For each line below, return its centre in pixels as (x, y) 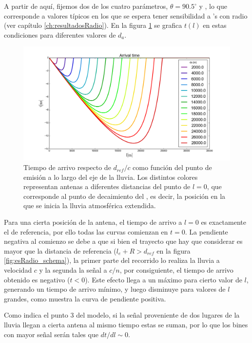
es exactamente (223, 222)
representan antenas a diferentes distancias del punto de (107, 186)
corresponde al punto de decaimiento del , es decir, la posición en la (125, 196)
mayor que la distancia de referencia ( (60, 250)
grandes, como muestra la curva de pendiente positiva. (85, 298)
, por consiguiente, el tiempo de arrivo (176, 270)
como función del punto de (172, 167)
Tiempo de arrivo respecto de (67, 167)
